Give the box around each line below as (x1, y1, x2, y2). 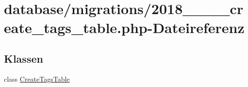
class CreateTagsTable (4, 73, 70, 84)
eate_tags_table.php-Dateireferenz (4, 17, 245, 37)
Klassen (4, 51, 43, 66)
